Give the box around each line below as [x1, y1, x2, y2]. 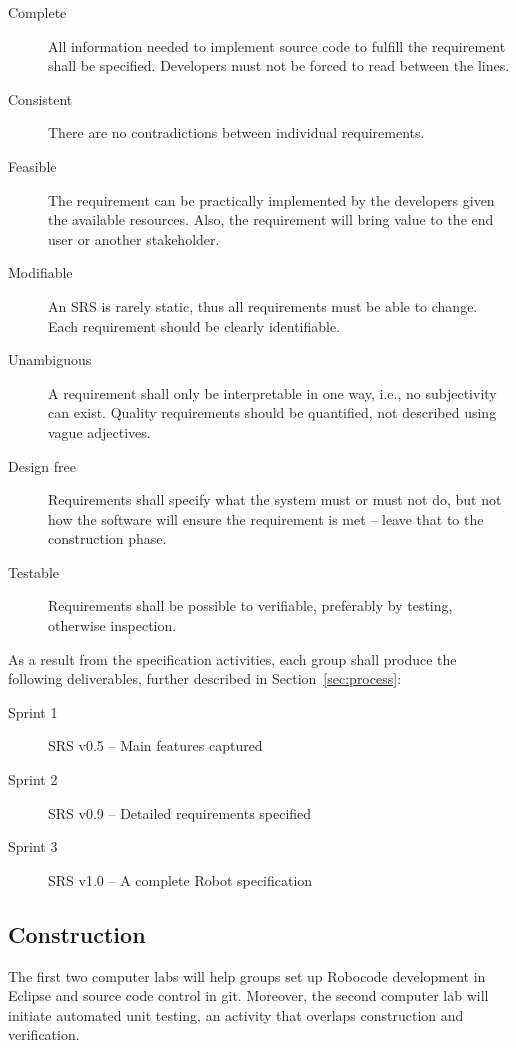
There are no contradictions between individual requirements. [48, 122, 425, 143]
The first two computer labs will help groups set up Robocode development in [8, 965, 486, 986]
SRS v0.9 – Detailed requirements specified [48, 802, 312, 823]
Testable [8, 561, 60, 582]
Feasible [8, 155, 57, 176]
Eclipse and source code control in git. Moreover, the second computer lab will [8, 985, 489, 1006]
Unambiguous [8, 349, 92, 370]
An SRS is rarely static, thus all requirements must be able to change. [48, 295, 478, 316]
